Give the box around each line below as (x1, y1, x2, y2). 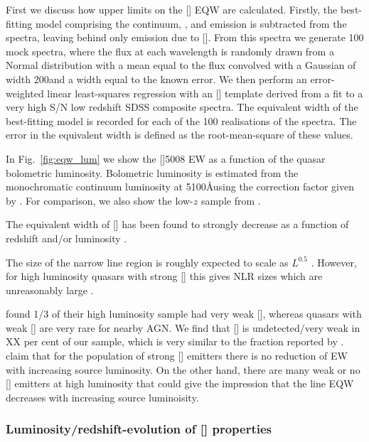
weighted (6, 85, 44, 100)
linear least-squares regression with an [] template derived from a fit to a (47, 85, 363, 100)
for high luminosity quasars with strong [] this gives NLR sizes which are (6, 269, 323, 284)
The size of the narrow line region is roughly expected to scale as (6, 254, 289, 269)
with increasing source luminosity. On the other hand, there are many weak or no (6, 362, 360, 377)
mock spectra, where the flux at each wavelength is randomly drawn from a (6, 43, 334, 58)
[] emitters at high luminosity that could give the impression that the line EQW (6, 376, 354, 391)
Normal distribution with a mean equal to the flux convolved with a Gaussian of (6, 58, 356, 72)
